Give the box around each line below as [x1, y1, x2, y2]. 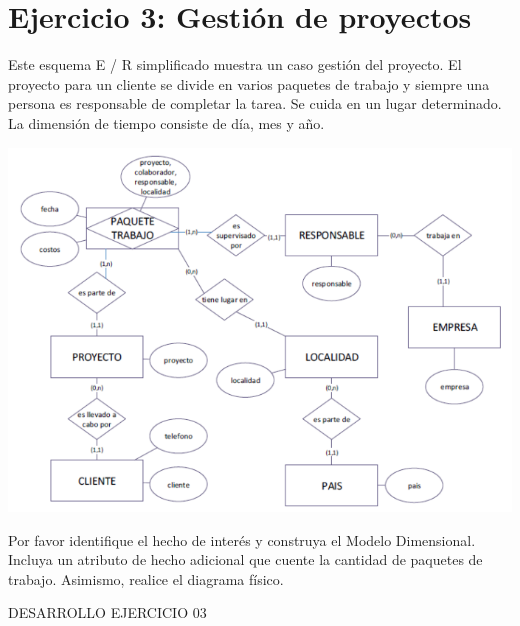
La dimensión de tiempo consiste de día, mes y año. [8, 112, 325, 133]
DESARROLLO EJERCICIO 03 [8, 602, 207, 623]
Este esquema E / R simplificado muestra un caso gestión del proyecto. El [8, 54, 462, 75]
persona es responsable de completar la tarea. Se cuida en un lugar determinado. [8, 93, 502, 114]
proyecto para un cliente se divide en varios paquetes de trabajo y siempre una [8, 73, 490, 94]
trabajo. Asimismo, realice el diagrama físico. [8, 568, 284, 589]
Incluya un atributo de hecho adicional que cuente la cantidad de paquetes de [8, 549, 483, 570]
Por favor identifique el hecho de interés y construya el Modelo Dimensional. [8, 529, 476, 550]
